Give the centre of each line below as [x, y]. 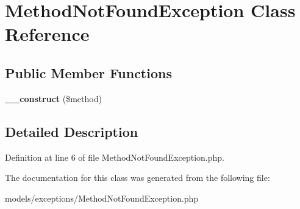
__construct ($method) [53, 98]
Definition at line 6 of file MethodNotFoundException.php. [115, 157]
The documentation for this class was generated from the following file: [137, 178]
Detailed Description [72, 131]
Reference [47, 34]
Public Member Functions [88, 72]
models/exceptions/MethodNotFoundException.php [102, 198]
